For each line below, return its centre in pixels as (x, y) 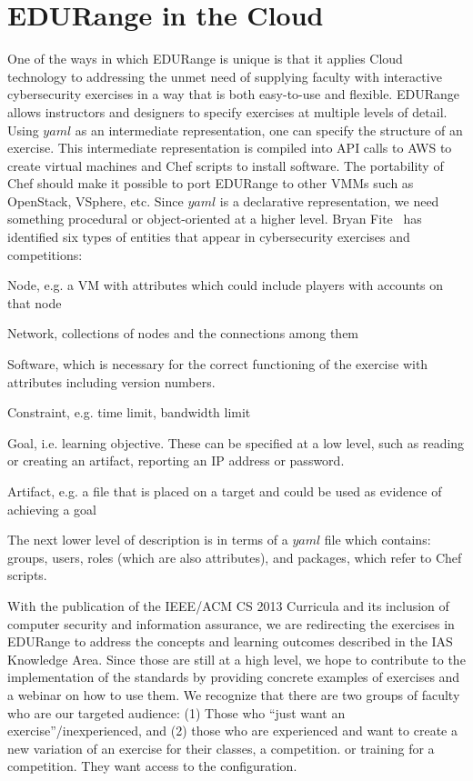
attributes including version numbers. (111, 381)
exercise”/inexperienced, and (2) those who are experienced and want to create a (232, 731)
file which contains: (377, 540)
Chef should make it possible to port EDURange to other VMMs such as (211, 183)
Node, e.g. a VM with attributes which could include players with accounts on (226, 285)
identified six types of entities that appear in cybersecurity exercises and (209, 237)
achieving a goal (52, 509)
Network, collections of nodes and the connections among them (183, 333)
